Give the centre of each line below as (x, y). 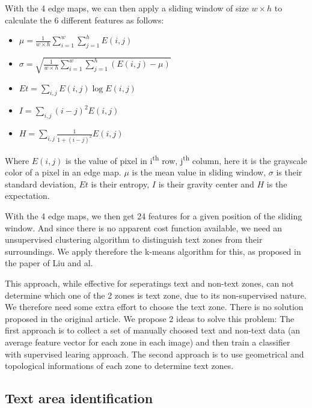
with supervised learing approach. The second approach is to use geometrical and (154, 354)
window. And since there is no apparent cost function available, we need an (144, 227)
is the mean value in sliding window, (199, 172)
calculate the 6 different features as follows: (84, 20)
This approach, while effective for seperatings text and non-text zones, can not (150, 283)
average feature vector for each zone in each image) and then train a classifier (148, 342)
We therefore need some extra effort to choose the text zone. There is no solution (154, 307)
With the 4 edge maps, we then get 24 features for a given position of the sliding (154, 216)
